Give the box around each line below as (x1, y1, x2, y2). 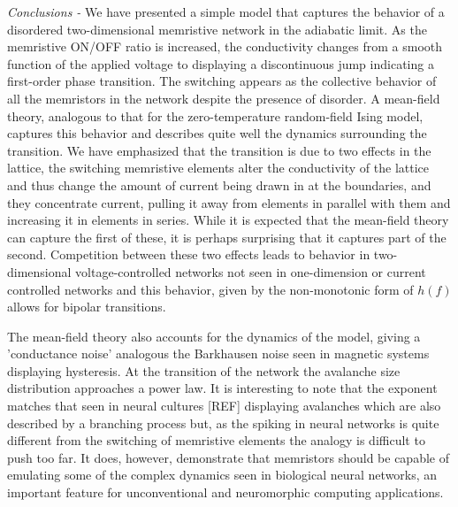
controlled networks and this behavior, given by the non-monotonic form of (7, 280, 414, 298)
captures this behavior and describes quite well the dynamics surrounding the (7, 124, 427, 142)
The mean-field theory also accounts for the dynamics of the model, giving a (7, 326, 421, 345)
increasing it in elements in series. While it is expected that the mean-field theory (7, 211, 449, 229)
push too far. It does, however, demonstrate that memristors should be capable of (7, 448, 449, 466)
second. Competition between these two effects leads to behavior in (7, 245, 370, 264)
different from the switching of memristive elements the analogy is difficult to (7, 431, 425, 449)
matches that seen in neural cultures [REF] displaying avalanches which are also (7, 396, 441, 415)
